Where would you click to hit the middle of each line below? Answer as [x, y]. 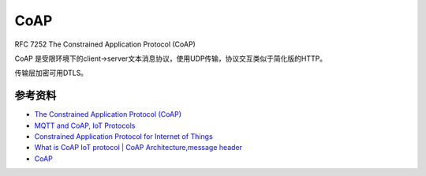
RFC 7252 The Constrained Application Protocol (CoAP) [105, 44]
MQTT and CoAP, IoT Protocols [85, 125]
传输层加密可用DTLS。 [51, 73]
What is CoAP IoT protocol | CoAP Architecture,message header [138, 148]
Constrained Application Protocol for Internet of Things [123, 137]
